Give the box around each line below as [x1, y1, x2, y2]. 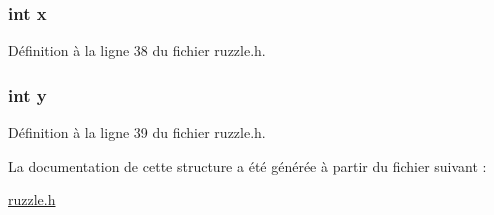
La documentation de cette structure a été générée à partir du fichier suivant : [8, 155, 487, 176]
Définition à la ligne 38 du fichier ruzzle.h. [8, 40, 266, 61]
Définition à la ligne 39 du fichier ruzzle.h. [8, 122, 266, 143]
